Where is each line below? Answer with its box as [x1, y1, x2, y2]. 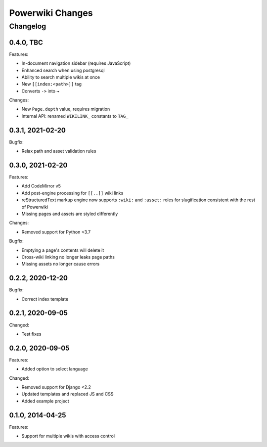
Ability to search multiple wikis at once [21, 74, 100, 80]
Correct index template [21, 296, 69, 302]
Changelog [9, 22, 46, 31]
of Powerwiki [21, 204, 48, 210]
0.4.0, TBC [9, 38, 43, 46]
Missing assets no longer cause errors [21, 261, 100, 267]
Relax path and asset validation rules [21, 148, 96, 154]
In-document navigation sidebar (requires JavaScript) [21, 60, 131, 66]
